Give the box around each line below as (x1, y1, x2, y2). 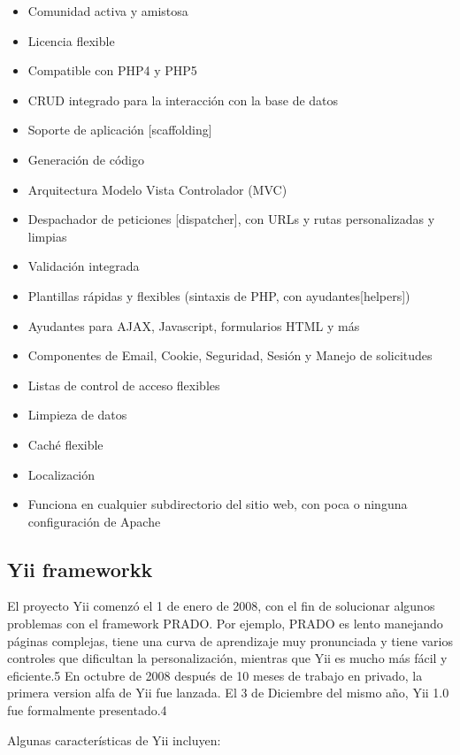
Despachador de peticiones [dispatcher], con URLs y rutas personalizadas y (27, 210, 435, 228)
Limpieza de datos (27, 405, 127, 424)
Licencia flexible (27, 31, 115, 50)
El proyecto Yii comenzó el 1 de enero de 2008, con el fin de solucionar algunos (7, 597, 435, 615)
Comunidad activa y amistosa (27, 2, 188, 19)
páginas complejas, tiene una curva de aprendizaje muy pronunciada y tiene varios (7, 631, 454, 650)
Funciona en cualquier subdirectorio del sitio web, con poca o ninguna (27, 495, 408, 513)
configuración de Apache (27, 512, 161, 530)
